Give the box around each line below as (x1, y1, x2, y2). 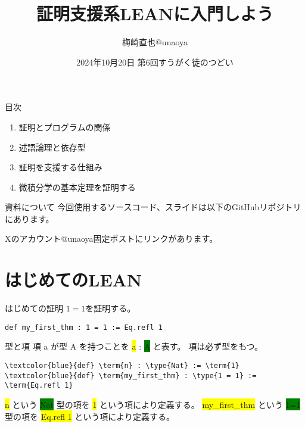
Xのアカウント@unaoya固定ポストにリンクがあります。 (5, 232, 218, 245)
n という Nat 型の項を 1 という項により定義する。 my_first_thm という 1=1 (5, 398, 301, 410)
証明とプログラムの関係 (18, 120, 111, 133)
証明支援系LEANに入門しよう (36, 1, 274, 26)
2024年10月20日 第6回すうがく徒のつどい (76, 55, 234, 68)
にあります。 (5, 212, 54, 225)
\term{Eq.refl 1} (5, 381, 73, 390)
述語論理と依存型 (18, 141, 86, 153)
